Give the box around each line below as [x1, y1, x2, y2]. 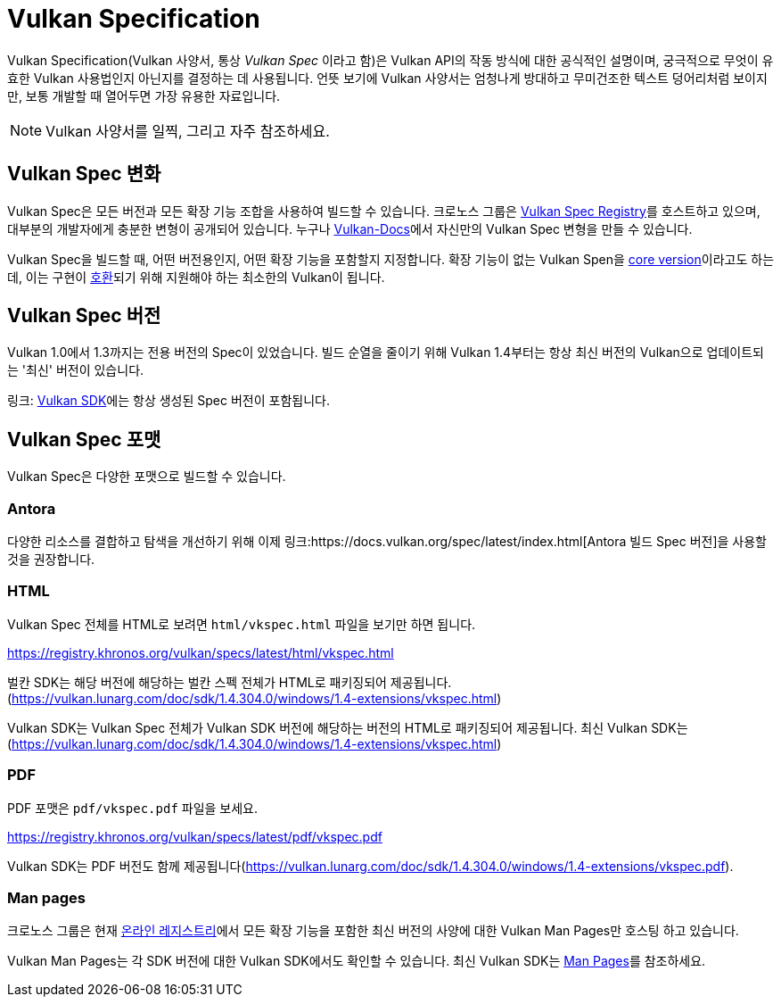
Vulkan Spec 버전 [7, 304, 161, 328]
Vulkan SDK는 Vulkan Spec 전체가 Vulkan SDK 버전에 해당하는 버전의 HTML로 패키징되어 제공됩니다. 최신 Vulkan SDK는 [7, 719, 688, 735]
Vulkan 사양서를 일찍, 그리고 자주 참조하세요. [45, 121, 330, 140]
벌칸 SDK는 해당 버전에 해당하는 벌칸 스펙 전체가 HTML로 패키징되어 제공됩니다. [7, 674, 452, 690]
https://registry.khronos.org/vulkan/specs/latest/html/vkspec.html [7, 644, 394, 660]
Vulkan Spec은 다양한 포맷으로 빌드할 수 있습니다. [7, 469, 286, 485]
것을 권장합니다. [7, 552, 95, 568]
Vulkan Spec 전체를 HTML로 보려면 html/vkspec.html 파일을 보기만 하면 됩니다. [7, 616, 476, 632]
